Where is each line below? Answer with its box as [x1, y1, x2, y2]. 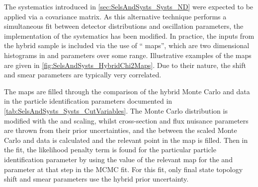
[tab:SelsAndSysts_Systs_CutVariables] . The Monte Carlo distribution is [4, 105, 228, 116]
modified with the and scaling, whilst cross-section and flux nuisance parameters [4, 115, 249, 125]
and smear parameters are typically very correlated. [4, 69, 162, 80]
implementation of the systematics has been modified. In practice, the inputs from [4, 30, 255, 41]
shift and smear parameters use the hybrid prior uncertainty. [4, 174, 189, 184]
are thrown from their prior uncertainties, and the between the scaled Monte [4, 125, 237, 135]
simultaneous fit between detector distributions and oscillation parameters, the [4, 21, 244, 31]
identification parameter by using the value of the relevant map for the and [4, 154, 233, 164]
